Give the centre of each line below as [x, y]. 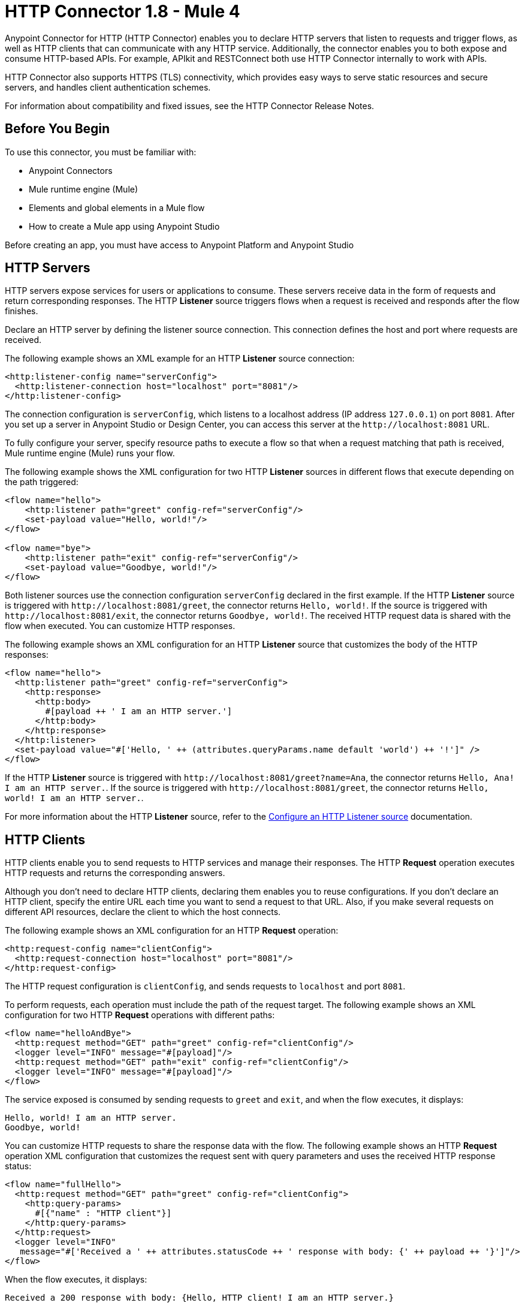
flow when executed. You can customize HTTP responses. [120, 626]
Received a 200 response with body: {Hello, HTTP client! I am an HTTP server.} [200, 1298]
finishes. [22, 311]
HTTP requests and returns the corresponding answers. [115, 873]
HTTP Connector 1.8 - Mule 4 [123, 11]
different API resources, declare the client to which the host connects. [143, 912]
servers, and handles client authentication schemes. [108, 87]
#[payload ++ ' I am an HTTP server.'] [139, 711]
